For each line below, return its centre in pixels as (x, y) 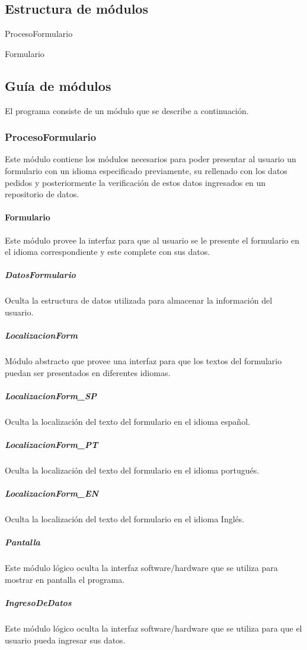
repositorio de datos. (42, 194)
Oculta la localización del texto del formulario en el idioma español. (127, 421)
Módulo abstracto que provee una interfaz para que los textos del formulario (143, 361)
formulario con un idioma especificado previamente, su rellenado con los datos (146, 171)
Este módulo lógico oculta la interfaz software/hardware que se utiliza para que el (153, 628)
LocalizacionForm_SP (51, 395)
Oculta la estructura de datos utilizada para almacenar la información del (139, 300)
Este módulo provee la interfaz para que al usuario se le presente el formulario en (152, 240)
